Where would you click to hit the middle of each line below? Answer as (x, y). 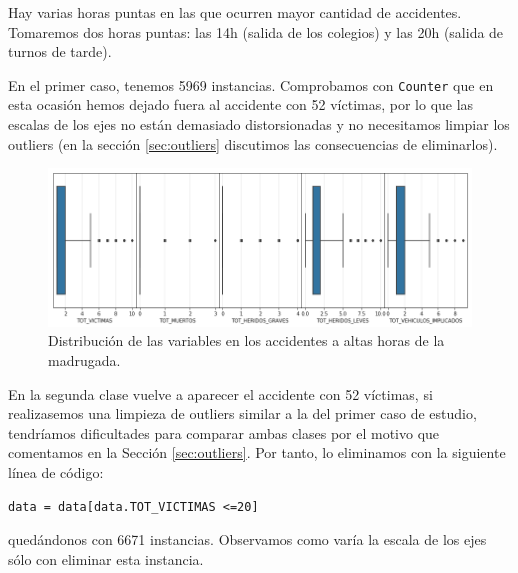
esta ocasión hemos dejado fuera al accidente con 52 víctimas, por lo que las (241, 104)
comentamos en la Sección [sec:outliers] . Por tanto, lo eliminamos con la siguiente (257, 452)
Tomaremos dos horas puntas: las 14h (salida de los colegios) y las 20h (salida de (256, 31)
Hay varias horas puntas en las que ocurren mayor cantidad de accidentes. (235, 12)
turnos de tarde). (60, 51)
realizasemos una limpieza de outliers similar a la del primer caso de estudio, (242, 413)
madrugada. (84, 360)
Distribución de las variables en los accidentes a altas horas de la (246, 340)
